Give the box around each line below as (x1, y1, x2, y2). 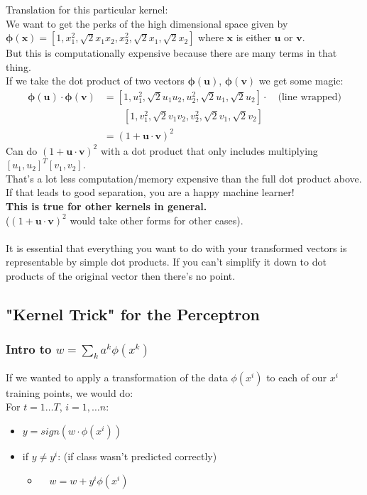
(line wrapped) (278, 92, 342, 102)
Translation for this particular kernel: (6, 2, 168, 16)
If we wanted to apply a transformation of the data (6, 369, 228, 384)
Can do (6, 143, 38, 158)
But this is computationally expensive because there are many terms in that (6, 45, 337, 60)
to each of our (266, 369, 327, 384)
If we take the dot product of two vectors (6, 73, 185, 88)
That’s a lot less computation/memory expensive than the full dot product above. (6, 170, 362, 185)
